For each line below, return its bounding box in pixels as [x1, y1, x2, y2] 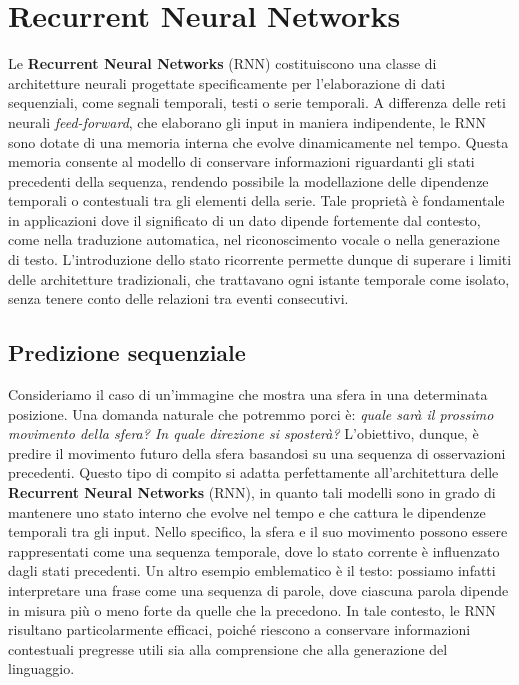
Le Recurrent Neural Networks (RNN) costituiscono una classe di [8, 53, 437, 74]
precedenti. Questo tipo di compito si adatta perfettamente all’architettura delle [8, 462, 499, 483]
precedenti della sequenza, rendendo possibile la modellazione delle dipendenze [8, 170, 489, 191]
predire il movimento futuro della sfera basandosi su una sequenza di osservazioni [8, 442, 506, 463]
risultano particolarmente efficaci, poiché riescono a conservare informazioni [8, 619, 471, 640]
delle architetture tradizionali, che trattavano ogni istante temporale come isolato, [8, 268, 510, 289]
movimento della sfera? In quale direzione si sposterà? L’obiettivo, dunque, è [8, 423, 479, 444]
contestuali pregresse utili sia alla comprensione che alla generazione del [8, 638, 448, 659]
